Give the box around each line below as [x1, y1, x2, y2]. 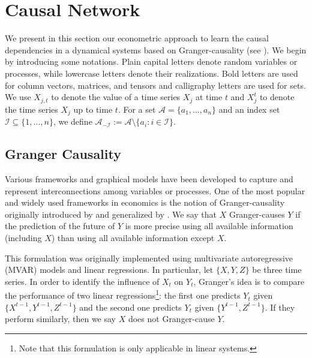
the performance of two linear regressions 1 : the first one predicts [5, 287, 241, 302]
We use [5, 91, 31, 103]
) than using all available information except [51, 231, 215, 244]
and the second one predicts [79, 300, 182, 313]
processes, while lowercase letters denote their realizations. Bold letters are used [5, 67, 298, 79]
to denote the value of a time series [51, 91, 181, 103]
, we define [53, 115, 92, 128]
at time [195, 91, 223, 103]
